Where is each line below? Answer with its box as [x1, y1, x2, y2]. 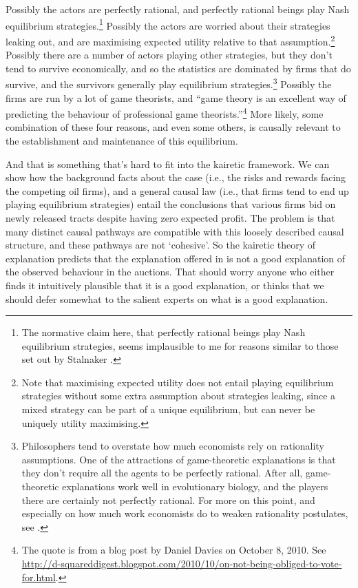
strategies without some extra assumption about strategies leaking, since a [21, 388, 336, 403]
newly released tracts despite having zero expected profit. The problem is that [6, 210, 335, 224]
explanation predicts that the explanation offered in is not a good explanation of [6, 251, 346, 265]
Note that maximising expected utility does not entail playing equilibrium [21, 375, 334, 389]
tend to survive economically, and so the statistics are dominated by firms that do [6, 61, 351, 75]
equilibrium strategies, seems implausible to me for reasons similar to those [21, 338, 339, 353]
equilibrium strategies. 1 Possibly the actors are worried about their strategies [6, 16, 330, 32]
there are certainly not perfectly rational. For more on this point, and [21, 492, 315, 507]
